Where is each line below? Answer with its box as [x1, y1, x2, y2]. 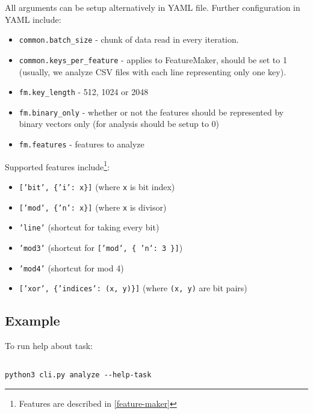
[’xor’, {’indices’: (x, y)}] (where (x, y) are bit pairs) [19, 282, 247, 294]
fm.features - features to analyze [19, 138, 144, 150]
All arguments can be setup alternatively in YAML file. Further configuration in [5, 1, 300, 13]
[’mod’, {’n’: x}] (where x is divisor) [19, 200, 167, 213]
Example [5, 311, 60, 330]
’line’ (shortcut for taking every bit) [19, 221, 160, 233]
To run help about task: [5, 339, 93, 352]
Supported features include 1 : [5, 158, 110, 173]
